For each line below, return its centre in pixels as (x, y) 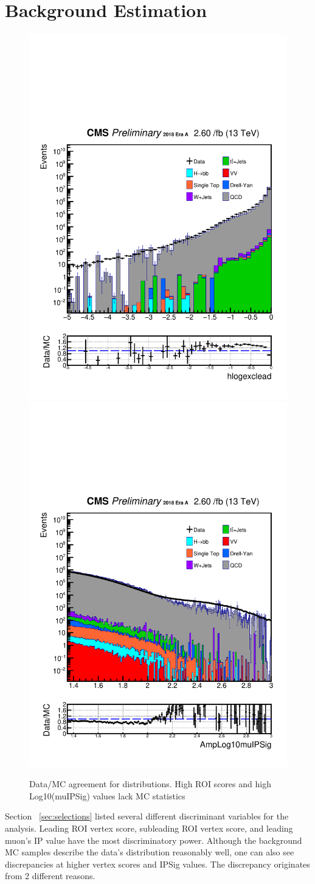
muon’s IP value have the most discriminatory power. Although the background (154, 840)
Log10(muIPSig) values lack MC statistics (107, 795)
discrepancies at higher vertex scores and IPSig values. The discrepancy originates (157, 864)
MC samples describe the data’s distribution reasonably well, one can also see (150, 852)
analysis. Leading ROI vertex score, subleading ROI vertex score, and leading (149, 828)
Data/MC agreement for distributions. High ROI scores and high (150, 784)
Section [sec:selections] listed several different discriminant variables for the (147, 816)
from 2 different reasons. (50, 876)
